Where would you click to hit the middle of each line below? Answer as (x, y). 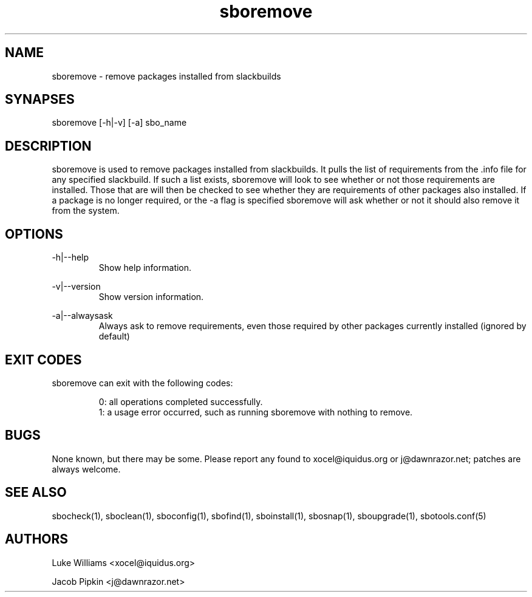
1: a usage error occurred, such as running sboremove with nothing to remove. (256, 412)
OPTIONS (34, 234)
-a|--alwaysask (82, 316)
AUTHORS (37, 539)
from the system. (86, 211)
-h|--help (70, 258)
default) (114, 336)
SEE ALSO (36, 493)
